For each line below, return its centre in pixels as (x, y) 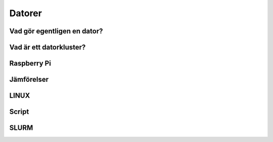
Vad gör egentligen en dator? (56, 31)
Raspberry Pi (30, 63)
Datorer (26, 13)
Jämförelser (29, 80)
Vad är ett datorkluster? (48, 47)
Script (19, 112)
